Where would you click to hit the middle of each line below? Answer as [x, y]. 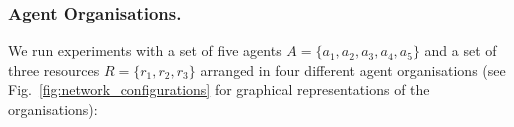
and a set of [460, 50]
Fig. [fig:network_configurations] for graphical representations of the [219, 89]
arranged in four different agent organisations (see [353, 69]
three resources [54, 69]
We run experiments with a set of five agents [145, 50]
